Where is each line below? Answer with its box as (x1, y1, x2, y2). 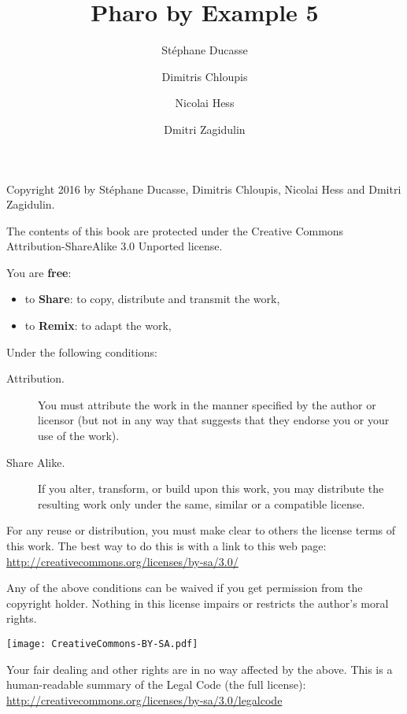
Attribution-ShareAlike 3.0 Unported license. (6, 238, 223, 254)
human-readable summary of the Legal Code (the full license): (6, 676, 306, 693)
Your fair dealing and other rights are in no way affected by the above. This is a (6, 660, 393, 677)
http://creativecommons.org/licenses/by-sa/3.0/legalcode (6, 691, 283, 708)
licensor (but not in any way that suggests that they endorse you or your (38, 412, 390, 428)
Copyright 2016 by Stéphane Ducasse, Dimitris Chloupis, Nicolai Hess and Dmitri (6, 180, 401, 197)
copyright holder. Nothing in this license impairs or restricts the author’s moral (6, 594, 389, 611)
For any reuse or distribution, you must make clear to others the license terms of (6, 522, 396, 538)
